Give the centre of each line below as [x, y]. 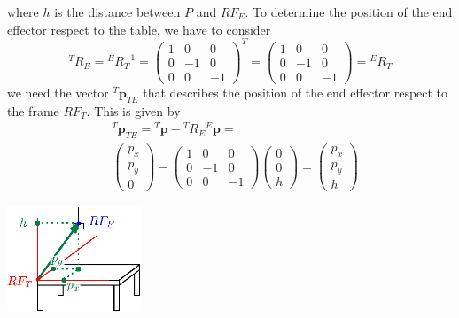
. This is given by [133, 110]
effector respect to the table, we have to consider [139, 29]
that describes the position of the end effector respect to [296, 92]
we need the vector [58, 92]
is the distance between [117, 12]
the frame [33, 110]
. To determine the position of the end [349, 12]
